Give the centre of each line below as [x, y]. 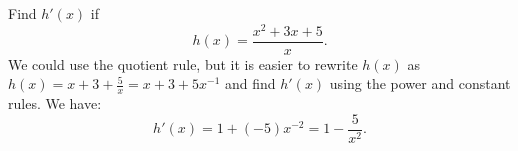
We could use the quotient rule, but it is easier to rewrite [183, 63]
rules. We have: [55, 103]
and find [250, 83]
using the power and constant [420, 83]
